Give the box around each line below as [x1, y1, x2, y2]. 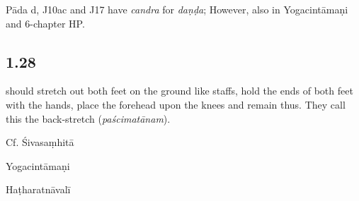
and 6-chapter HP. [6, 16, 85, 30]
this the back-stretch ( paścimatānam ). [6, 111, 171, 126]
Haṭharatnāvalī [6, 182, 71, 197]
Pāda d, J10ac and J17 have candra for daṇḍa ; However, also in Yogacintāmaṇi [6, 2, 348, 16]
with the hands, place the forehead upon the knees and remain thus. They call [6, 97, 346, 111]
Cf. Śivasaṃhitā [6, 135, 74, 150]
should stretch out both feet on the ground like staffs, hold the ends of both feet [6, 83, 353, 98]
